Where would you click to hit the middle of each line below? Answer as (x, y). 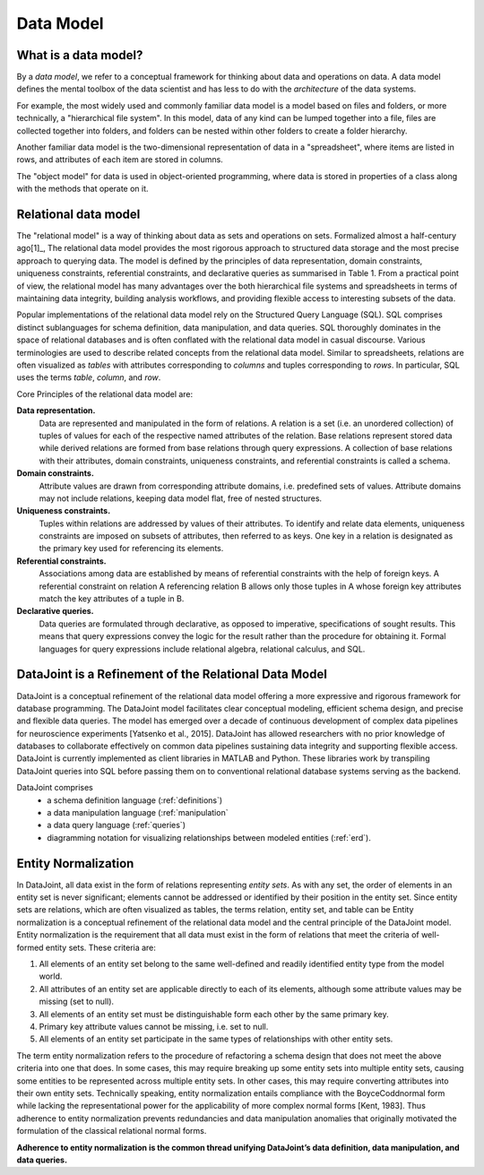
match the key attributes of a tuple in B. (112, 599)
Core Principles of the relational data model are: (105, 393)
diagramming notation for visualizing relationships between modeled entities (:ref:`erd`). (209, 837)
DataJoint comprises (55, 788)
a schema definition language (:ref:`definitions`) (135, 800)
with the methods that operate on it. (82, 189)
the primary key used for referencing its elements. (131, 549)
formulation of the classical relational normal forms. (112, 1131)
